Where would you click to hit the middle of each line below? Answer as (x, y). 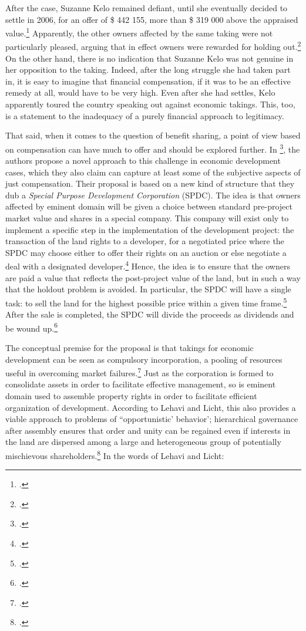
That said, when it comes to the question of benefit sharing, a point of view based (153, 135)
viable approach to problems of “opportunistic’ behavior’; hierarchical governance (152, 419)
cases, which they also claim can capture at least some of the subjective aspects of (153, 172)
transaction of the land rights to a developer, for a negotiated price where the (145, 241)
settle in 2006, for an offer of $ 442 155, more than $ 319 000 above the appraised (152, 19)
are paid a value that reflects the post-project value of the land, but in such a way (153, 277)
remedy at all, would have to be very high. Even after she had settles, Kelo (140, 92)
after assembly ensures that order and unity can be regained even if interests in (148, 430)
